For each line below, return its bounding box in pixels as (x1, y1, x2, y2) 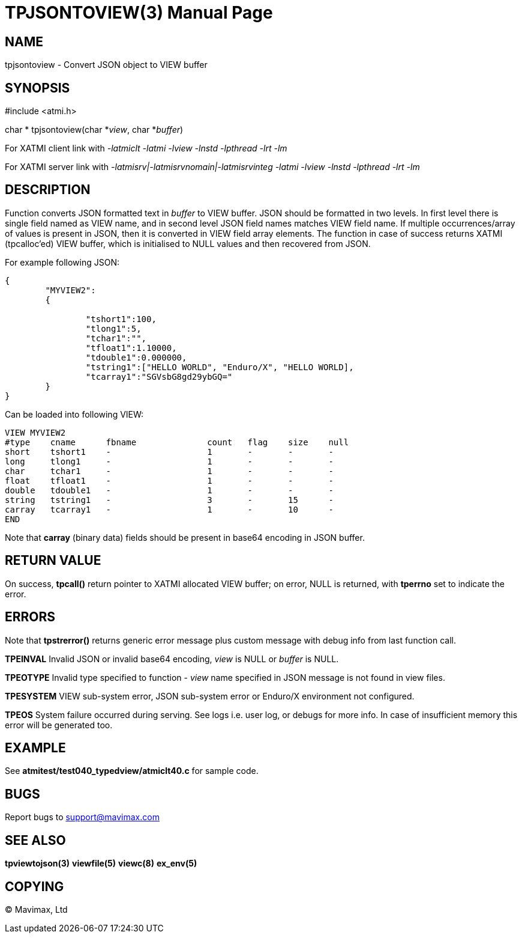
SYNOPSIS (5, 80, 70, 96)
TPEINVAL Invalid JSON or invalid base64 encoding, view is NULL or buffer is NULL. (5, 653, 339, 664)
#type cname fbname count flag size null (5, 437, 349, 447)
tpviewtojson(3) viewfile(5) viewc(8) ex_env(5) (5, 858, 197, 869)
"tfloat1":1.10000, (85, 343, 177, 353)
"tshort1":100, (85, 314, 157, 324)
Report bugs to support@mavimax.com (5, 812, 160, 823)
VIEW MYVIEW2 (5, 427, 66, 437)
